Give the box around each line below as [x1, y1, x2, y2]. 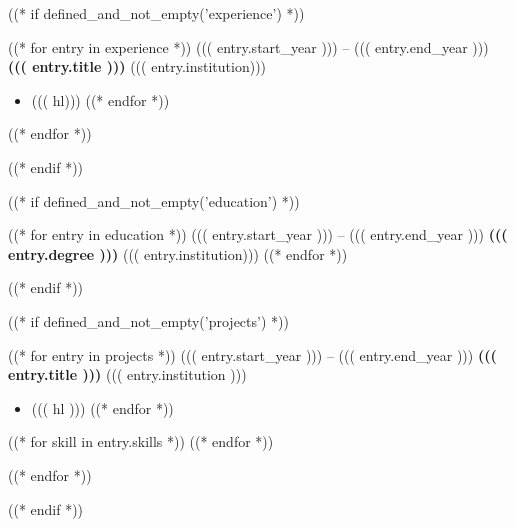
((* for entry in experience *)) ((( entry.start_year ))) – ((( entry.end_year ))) [8, 36, 489, 57]
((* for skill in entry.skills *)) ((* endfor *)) [8, 431, 274, 452]
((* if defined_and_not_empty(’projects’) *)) [8, 310, 289, 331]
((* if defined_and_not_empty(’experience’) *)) [8, 3, 305, 23]
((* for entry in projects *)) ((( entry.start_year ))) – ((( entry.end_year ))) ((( [8, 344, 497, 365]
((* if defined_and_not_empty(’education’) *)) [8, 190, 300, 211]
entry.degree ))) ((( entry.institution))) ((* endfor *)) [8, 243, 348, 264]
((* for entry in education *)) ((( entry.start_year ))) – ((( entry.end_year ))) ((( [8, 224, 508, 245]
